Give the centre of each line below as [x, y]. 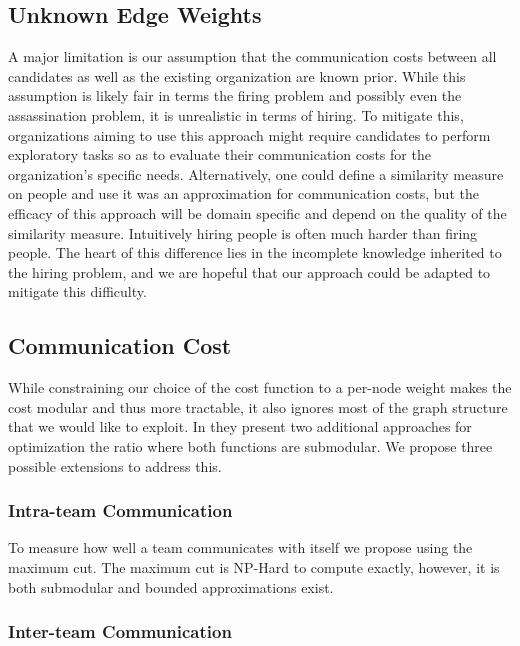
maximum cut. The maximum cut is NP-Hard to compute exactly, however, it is [254, 566]
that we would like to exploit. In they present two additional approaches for [240, 426]
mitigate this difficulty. [77, 291]
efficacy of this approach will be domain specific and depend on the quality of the [257, 212]
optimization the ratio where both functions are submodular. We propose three [250, 445]
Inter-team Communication [120, 631]
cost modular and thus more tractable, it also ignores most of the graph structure [258, 406]
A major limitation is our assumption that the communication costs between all [252, 56]
